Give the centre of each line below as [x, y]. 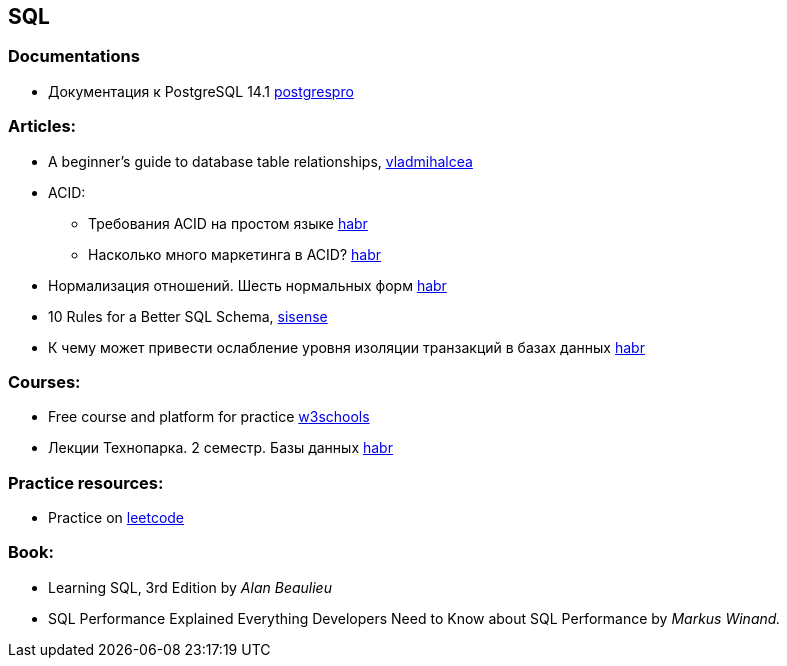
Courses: [44, 381]
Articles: [42, 126]
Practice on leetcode [116, 518]
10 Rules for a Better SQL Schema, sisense [188, 316]
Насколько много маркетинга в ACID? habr [235, 254]
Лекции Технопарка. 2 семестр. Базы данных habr [220, 448]
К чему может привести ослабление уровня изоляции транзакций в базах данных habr [346, 347]
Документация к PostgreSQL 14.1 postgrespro [201, 91]
